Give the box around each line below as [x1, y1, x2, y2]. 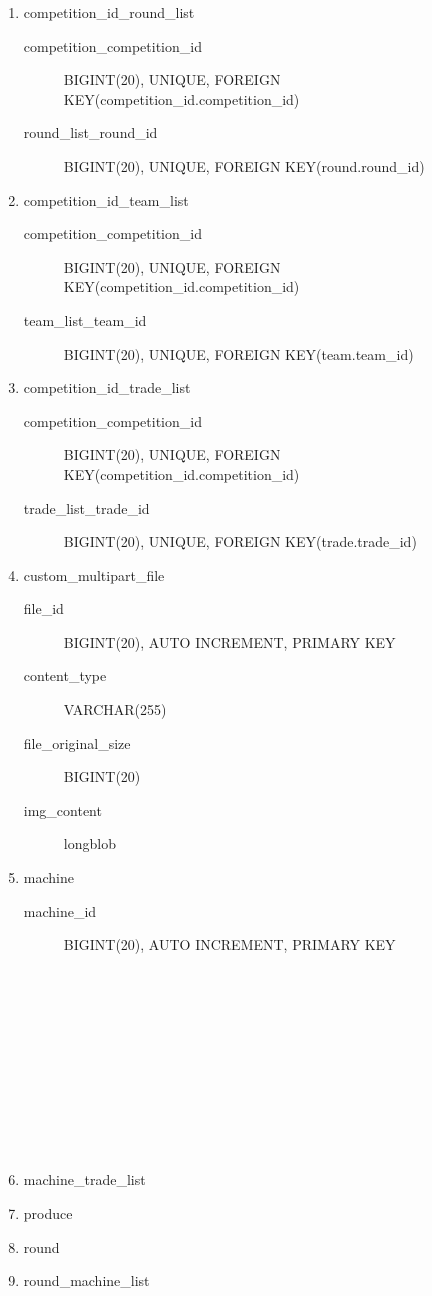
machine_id [23, 900, 97, 921]
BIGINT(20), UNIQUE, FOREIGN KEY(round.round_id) [63, 155, 425, 176]
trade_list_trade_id [23, 497, 150, 518]
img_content [23, 799, 102, 820]
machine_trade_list [23, 1169, 146, 1190]
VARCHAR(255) [63, 699, 167, 720]
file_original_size [23, 732, 131, 753]
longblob [63, 833, 116, 854]
